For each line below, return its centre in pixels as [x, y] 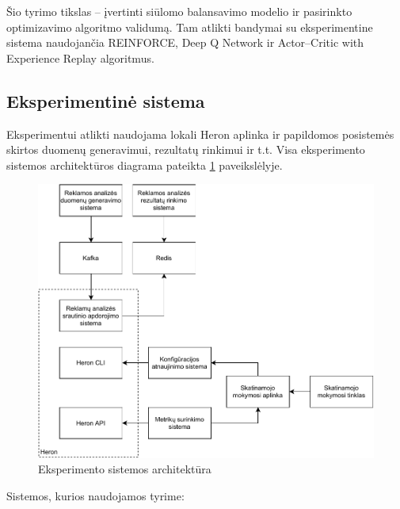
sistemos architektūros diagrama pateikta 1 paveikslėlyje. [145, 165]
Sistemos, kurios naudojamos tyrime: [95, 495]
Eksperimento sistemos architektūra [125, 469]
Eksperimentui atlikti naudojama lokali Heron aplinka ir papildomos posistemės [200, 134]
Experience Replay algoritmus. [80, 57]
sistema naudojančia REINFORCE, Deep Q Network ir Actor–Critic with [185, 42]
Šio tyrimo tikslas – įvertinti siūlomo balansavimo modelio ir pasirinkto [179, 11]
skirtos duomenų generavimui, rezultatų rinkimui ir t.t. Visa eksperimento [186, 149]
